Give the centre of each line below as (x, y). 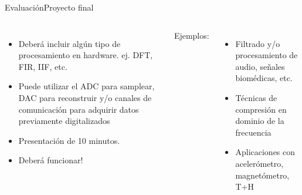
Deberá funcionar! (51, 160)
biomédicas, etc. (264, 78)
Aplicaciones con (265, 152)
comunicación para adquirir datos (79, 109)
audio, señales (260, 66)
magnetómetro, (262, 175)
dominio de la (260, 121)
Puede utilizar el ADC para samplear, (86, 86)
